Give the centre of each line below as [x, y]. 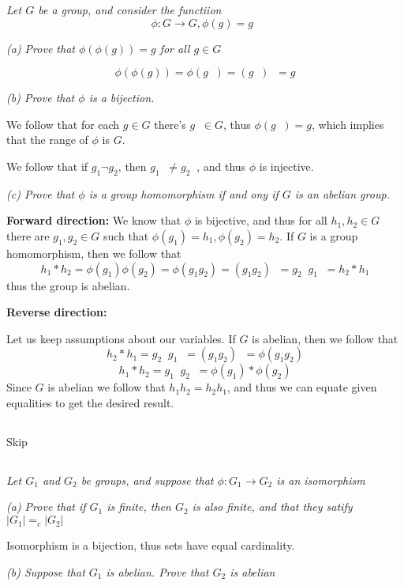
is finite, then [139, 507]
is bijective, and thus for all [261, 220]
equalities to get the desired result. [90, 402]
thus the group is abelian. [68, 285]
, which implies [348, 124]
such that [126, 235]
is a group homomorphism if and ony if [183, 193]
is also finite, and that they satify [272, 507]
